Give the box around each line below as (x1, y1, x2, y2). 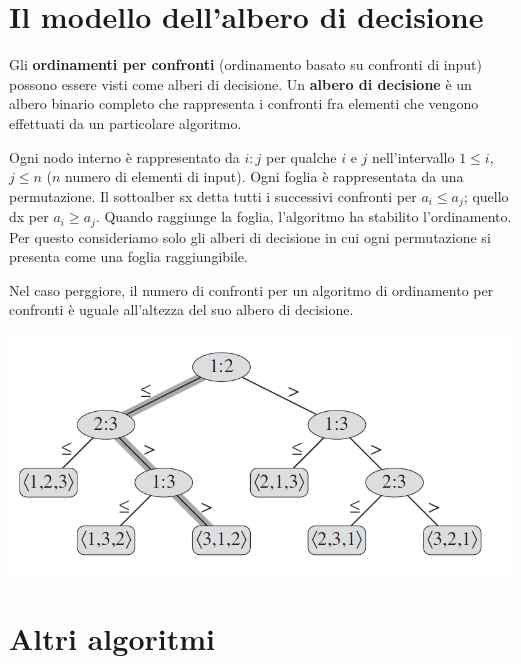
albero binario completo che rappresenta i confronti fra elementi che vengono (9, 93, 479, 114)
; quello (463, 185, 509, 206)
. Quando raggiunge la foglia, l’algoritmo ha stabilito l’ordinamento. (95, 206, 512, 227)
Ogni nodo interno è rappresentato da (9, 146, 240, 167)
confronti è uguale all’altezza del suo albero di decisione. (9, 299, 354, 320)
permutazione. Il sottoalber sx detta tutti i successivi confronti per (9, 185, 417, 206)
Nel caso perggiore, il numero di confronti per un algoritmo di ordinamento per (9, 279, 494, 300)
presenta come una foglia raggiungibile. (9, 246, 248, 267)
